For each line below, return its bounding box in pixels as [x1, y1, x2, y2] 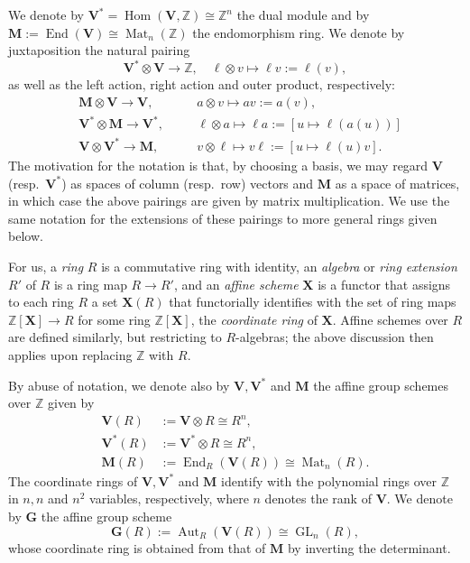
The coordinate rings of [8, 471, 138, 490]
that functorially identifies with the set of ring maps [169, 292, 456, 311]
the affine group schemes [313, 375, 449, 394]
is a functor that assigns [318, 274, 451, 293]
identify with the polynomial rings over [221, 471, 438, 490]
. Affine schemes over [332, 309, 448, 328]
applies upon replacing [8, 345, 133, 364]
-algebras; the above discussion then [235, 328, 434, 346]
